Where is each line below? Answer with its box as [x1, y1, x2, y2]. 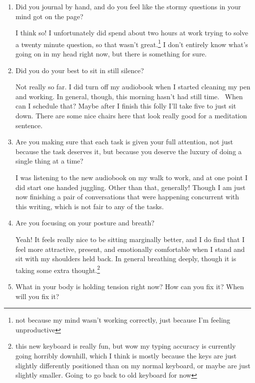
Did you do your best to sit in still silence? [15, 65, 144, 75]
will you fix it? [15, 291, 59, 301]
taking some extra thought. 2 [15, 263, 100, 275]
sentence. [15, 120, 43, 130]
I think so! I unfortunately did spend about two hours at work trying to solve [15, 27, 248, 38]
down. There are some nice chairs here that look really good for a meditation [15, 110, 247, 120]
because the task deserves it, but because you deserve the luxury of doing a [15, 146, 242, 156]
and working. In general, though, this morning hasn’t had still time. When [15, 91, 243, 101]
